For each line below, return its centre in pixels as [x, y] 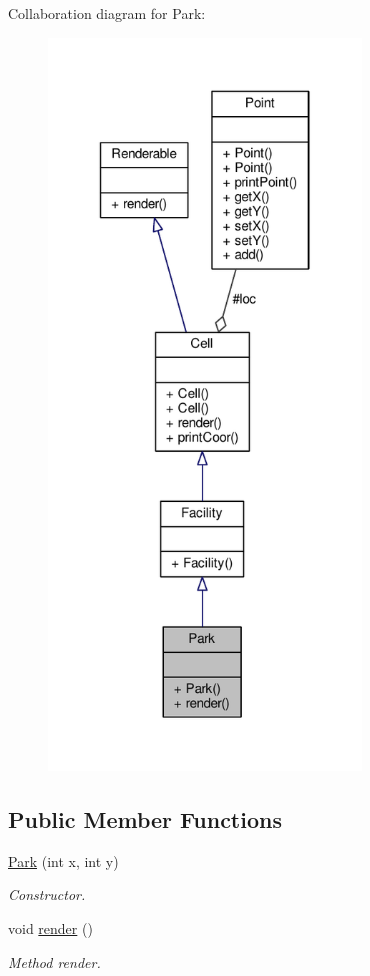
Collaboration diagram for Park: [107, 13]
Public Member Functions [145, 818]
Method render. [54, 961]
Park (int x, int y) [63, 860]
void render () [50, 927]
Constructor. [47, 894]
